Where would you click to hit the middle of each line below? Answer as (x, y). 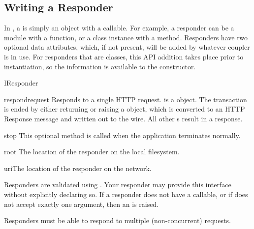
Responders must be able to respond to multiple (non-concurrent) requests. (117, 220)
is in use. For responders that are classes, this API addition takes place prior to (124, 56)
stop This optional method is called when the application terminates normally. (122, 135)
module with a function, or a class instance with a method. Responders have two (126, 37)
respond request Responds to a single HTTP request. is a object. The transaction (126, 99)
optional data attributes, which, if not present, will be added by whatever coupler (127, 47)
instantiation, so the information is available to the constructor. (100, 66)
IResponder (21, 83)
